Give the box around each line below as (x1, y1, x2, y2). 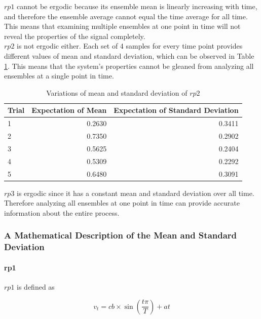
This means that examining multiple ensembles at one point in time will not (4, 21, 241, 31)
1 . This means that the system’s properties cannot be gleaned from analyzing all (4, 60, 254, 71)
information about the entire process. (4, 207, 120, 218)
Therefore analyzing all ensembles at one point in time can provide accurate (4, 197, 240, 208)
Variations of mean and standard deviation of (46, 87, 188, 98)
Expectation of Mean (31, 105, 107, 115)
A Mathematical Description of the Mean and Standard (4, 229, 237, 242)
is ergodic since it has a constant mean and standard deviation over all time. (17, 187, 254, 198)
